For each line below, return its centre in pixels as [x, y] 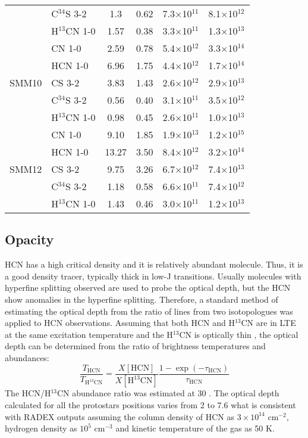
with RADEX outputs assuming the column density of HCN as [120, 416]
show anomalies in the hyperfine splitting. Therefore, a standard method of [142, 299]
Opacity [29, 239]
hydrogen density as [41, 428]
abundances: [27, 357]
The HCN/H [28, 393]
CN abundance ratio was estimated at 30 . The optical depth [168, 393]
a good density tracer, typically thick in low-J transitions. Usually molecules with [153, 276]
